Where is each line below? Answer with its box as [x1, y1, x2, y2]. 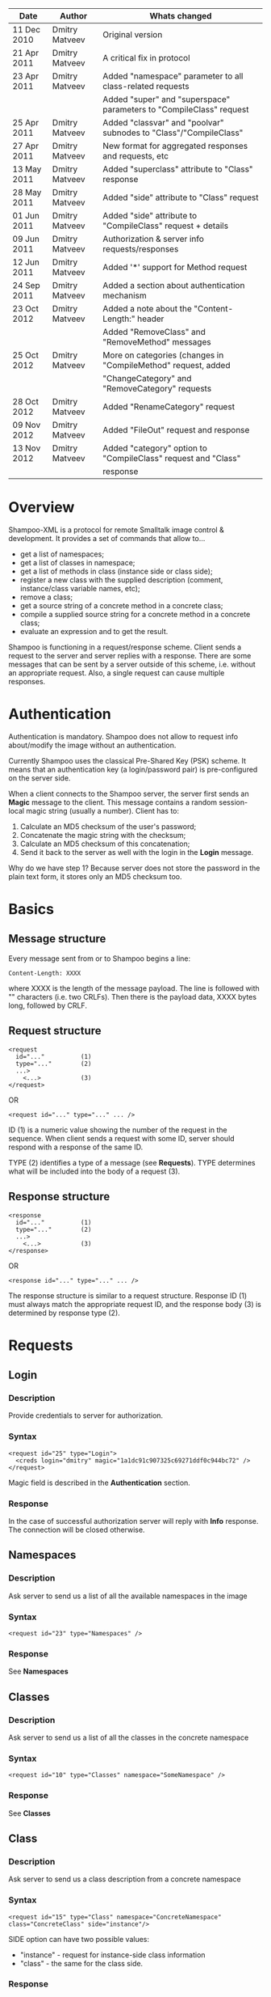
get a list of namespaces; [19, 549, 105, 559]
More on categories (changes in [102, 349, 224, 361]
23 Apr [12, 70, 39, 82]
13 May [12, 163, 42, 175]
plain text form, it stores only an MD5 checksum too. [8, 871, 182, 881]
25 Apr [12, 117, 39, 128]
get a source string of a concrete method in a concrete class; [19, 600, 223, 610]
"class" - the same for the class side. [19, 1958, 144, 1968]
